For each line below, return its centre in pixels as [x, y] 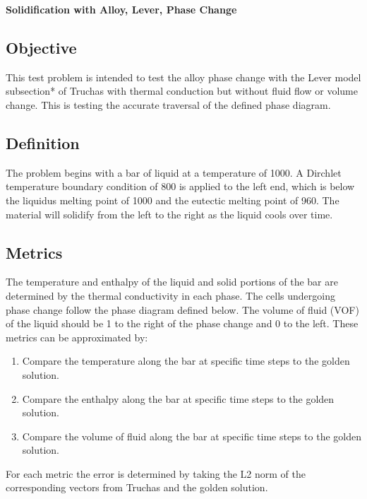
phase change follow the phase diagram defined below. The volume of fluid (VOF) [182, 309]
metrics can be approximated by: [77, 337]
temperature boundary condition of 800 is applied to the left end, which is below [180, 186]
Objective [41, 47]
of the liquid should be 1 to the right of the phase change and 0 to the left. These [182, 323]
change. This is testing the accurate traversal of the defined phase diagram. [168, 104]
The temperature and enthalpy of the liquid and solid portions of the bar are [172, 282]
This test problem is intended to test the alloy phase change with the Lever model [183, 77]
